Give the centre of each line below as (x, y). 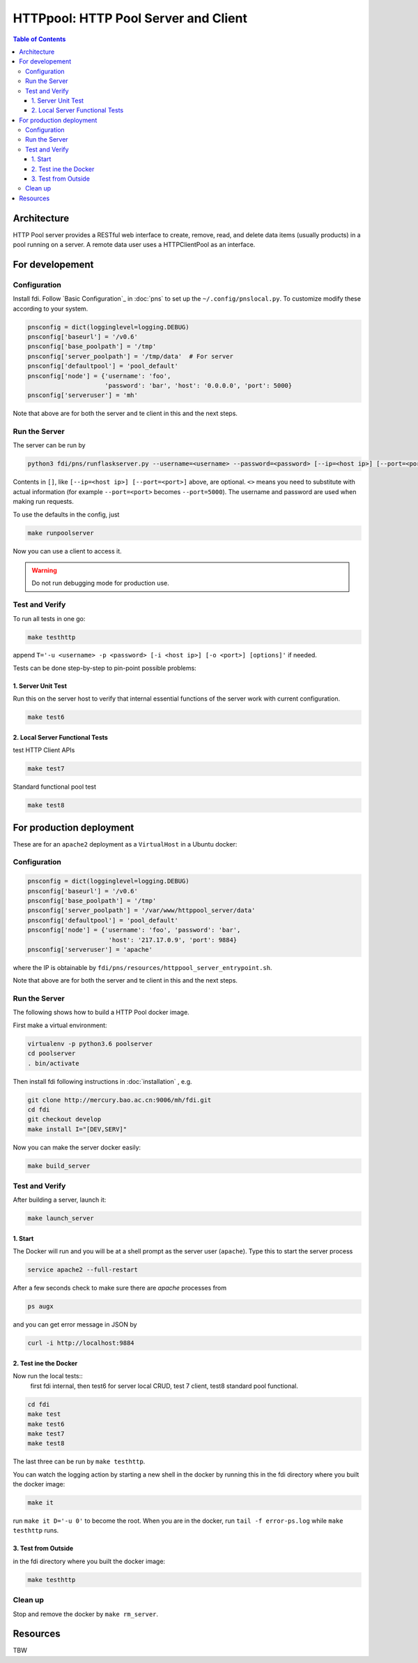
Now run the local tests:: (48, 1376)
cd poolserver (52, 1053)
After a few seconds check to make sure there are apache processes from (119, 1288)
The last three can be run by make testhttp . (79, 1461)
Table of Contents (39, 39)
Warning (44, 570)
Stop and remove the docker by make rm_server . (86, 1614)
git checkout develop (64, 1119)
